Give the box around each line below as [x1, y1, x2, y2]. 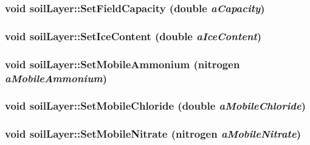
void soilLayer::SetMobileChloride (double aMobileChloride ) [5, 98, 306, 113]
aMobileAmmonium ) [5, 70, 108, 85]
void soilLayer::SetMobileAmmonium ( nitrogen [5, 56, 240, 71]
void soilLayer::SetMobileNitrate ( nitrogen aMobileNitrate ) [5, 126, 301, 141]
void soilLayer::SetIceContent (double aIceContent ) [5, 28, 262, 43]
